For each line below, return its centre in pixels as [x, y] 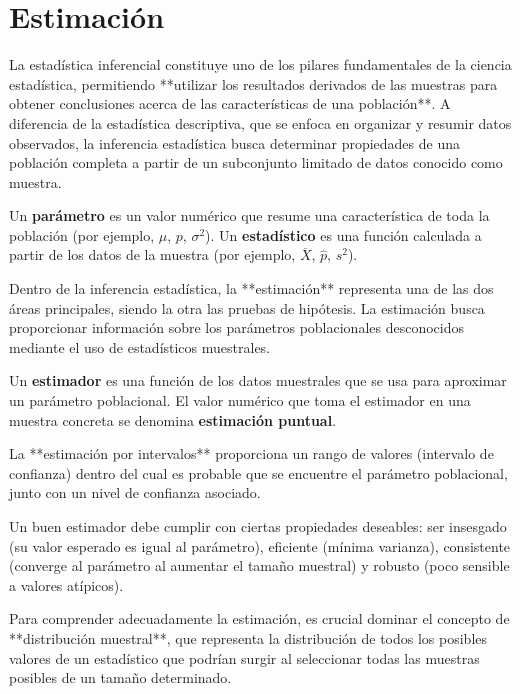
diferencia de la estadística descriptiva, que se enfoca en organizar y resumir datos [260, 122]
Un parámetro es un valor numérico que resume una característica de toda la [249, 215]
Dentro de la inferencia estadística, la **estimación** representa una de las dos [251, 288]
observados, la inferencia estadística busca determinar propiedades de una [234, 142]
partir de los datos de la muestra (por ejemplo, [152, 254]
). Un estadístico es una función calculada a [343, 234]
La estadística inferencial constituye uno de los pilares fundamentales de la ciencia [260, 64]
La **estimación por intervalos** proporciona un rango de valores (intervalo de [251, 453]
